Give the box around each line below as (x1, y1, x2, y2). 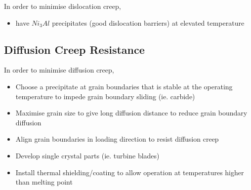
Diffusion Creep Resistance (4, 41, 145, 57)
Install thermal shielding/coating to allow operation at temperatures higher (15, 167, 244, 177)
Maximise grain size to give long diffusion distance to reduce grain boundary (15, 108, 248, 118)
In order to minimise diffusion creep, (4, 65, 114, 75)
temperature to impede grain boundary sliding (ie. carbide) (15, 91, 195, 101)
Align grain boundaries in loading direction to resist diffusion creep (15, 134, 219, 144)
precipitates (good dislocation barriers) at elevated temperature (52, 17, 245, 28)
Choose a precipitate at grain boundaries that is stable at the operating (15, 81, 233, 91)
